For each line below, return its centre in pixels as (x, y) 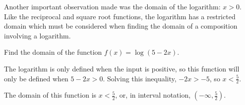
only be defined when (36, 78)
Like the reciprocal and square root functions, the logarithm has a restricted (120, 16)
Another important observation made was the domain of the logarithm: (112, 6)
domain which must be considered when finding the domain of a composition (121, 26)
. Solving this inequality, (140, 78)
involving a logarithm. (37, 35)
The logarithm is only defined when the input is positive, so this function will (122, 68)
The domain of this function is (50, 95)
